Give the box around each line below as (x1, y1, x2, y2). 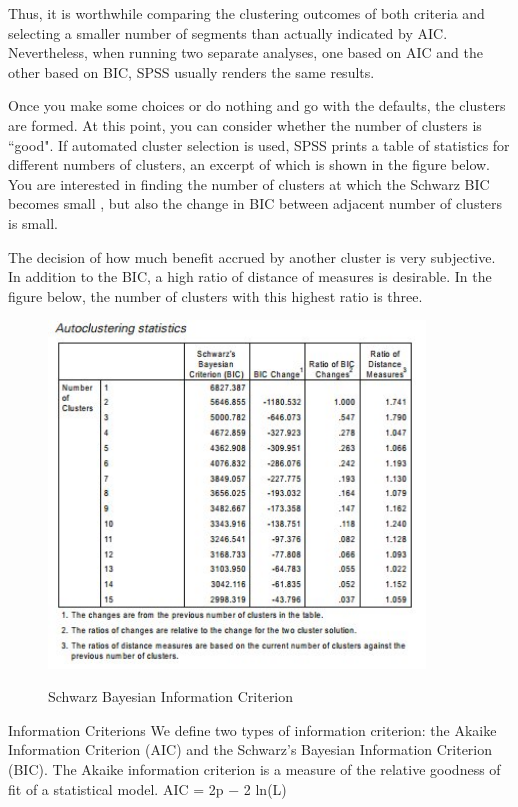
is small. (8, 212, 58, 233)
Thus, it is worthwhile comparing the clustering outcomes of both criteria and (8, 3, 485, 23)
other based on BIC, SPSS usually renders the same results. (8, 61, 375, 82)
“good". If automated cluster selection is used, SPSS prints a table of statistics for (8, 134, 510, 155)
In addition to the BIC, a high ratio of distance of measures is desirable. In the (8, 266, 492, 287)
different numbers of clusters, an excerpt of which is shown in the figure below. (8, 154, 491, 175)
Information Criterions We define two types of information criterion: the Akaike (8, 719, 497, 740)
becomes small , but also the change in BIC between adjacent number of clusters (8, 193, 503, 214)
